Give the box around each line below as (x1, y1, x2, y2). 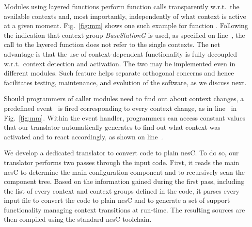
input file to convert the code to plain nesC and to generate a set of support (4, 195, 230, 205)
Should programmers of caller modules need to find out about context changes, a (4, 93, 244, 104)
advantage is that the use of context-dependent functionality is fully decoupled (4, 48, 237, 59)
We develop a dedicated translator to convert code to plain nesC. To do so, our (4, 148, 239, 158)
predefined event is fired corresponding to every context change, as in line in (4, 103, 237, 113)
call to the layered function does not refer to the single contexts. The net (4, 39, 220, 49)
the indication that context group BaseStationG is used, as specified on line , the (4, 30, 245, 40)
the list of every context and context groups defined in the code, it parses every (4, 185, 239, 196)
